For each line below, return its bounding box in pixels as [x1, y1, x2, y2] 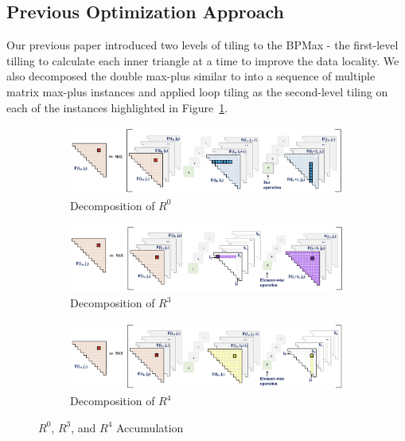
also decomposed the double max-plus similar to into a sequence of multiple [6, 68, 376, 84]
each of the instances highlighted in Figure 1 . [6, 99, 228, 115]
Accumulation [116, 419, 184, 435]
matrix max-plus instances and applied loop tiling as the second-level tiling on [6, 83, 388, 100]
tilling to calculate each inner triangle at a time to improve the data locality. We [6, 52, 399, 68]
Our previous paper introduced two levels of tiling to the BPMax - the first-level [6, 37, 399, 53]
